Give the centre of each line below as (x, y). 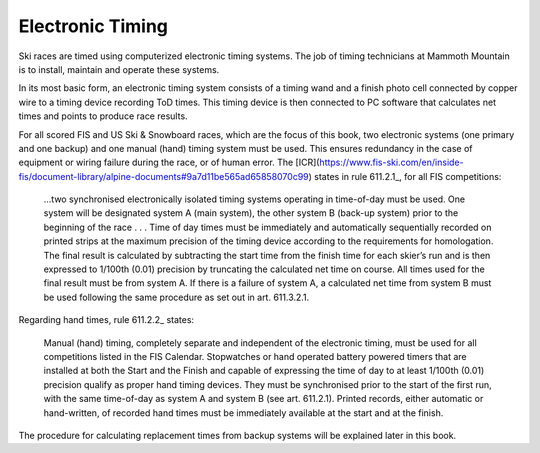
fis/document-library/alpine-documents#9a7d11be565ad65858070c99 (163, 176)
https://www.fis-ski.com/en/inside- (391, 162)
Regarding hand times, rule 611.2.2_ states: (106, 320)
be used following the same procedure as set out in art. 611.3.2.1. (176, 297)
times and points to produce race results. (103, 116)
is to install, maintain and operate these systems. (119, 69)
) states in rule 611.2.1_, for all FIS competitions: (405, 176)
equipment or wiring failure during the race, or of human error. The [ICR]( (169, 162)
